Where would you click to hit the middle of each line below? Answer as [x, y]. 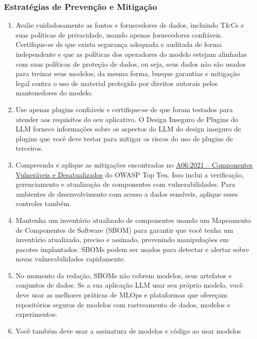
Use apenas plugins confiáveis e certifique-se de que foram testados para [124, 109]
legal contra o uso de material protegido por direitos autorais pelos [117, 83]
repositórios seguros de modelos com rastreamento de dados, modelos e [123, 304]
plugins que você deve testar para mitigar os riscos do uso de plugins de [124, 138]
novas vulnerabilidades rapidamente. [70, 259]
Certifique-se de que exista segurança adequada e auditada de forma [119, 44]
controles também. [43, 203]
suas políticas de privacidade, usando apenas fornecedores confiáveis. [119, 34]
